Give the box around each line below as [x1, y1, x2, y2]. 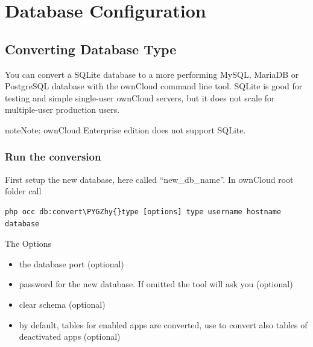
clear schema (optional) [19, 298, 106, 310]
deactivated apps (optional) [19, 330, 121, 343]
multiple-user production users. [5, 103, 120, 116]
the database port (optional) [19, 257, 124, 270]
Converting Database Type [5, 39, 177, 58]
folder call [5, 185, 42, 197]
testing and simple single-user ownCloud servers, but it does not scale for [5, 91, 275, 104]
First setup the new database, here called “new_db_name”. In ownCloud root [5, 173, 294, 185]
